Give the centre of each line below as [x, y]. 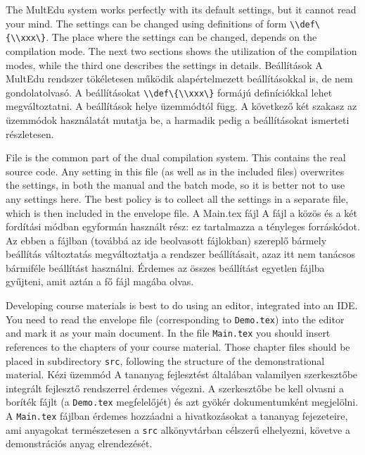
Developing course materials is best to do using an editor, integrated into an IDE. [182, 305]
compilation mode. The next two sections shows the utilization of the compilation [181, 50]
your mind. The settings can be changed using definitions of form [146, 23]
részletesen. [30, 133]
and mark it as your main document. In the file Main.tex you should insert [168, 333]
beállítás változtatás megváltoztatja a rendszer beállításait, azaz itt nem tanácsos [181, 254]
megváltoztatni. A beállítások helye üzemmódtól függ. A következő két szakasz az [181, 106]
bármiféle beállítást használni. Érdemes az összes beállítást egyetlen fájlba [165, 267]
